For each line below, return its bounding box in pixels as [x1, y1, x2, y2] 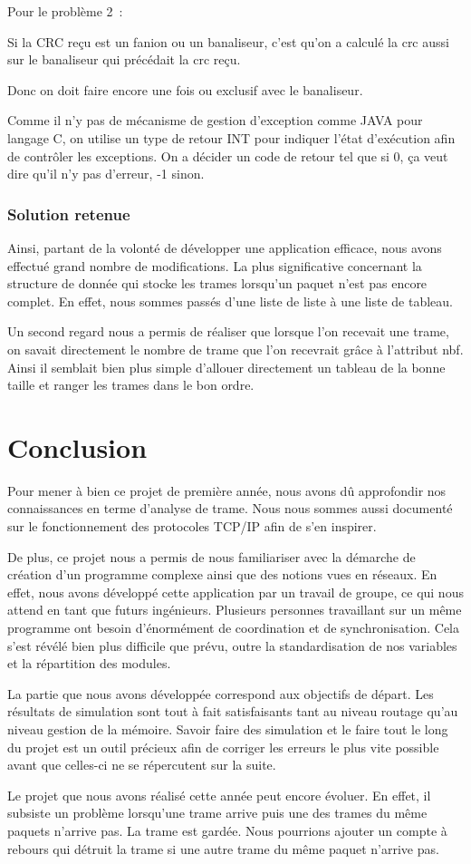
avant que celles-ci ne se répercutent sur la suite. [7, 755, 276, 774]
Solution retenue [7, 202, 130, 225]
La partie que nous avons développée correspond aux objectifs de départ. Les [7, 684, 434, 703]
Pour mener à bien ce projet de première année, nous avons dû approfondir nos [7, 481, 447, 500]
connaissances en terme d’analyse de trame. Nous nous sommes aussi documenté [7, 499, 453, 518]
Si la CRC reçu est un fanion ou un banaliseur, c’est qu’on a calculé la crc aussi [7, 32, 449, 51]
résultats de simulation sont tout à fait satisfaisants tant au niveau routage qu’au [7, 702, 458, 721]
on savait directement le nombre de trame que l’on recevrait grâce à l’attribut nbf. [7, 339, 464, 358]
